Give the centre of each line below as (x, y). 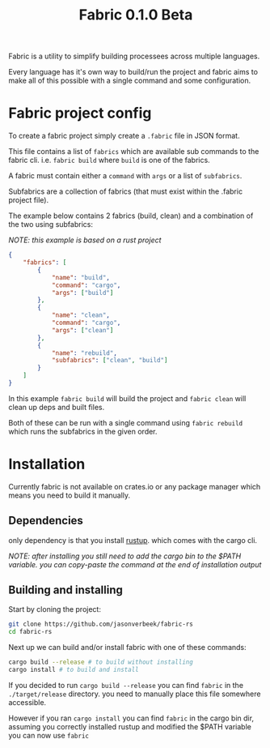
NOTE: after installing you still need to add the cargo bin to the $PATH (125, 556)
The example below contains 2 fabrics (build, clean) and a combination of (131, 216)
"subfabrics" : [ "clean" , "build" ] (110, 361)
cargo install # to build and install (74, 670)
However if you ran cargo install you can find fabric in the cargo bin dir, (131, 718)
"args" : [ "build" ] (82, 293)
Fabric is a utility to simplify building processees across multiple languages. (134, 56)
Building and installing (65, 590)
